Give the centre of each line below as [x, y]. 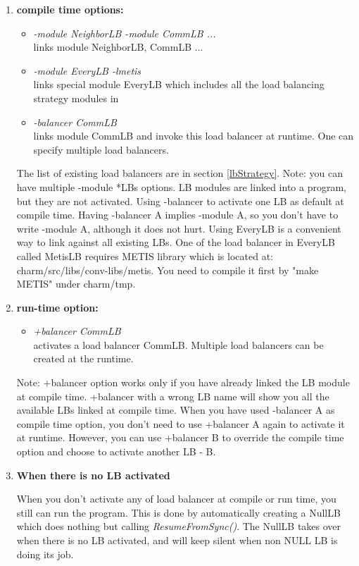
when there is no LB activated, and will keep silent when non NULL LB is [177, 540]
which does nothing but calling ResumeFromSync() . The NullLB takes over [179, 526]
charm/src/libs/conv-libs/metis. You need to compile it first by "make [168, 270]
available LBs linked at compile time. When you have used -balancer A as [176, 410]
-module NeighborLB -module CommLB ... [125, 33]
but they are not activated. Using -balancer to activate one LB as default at [180, 201]
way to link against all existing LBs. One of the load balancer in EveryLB [176, 242]
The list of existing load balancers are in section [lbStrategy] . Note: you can [180, 173]
